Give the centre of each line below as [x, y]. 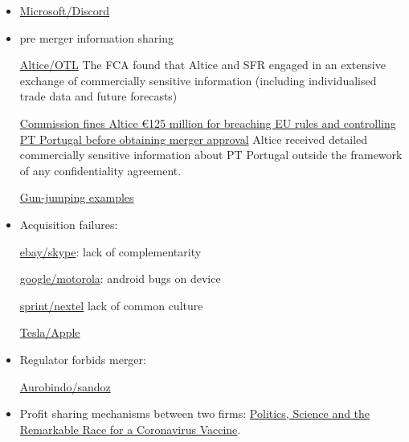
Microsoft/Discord [65, 10]
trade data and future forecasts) [98, 96]
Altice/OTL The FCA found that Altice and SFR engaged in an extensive [202, 65]
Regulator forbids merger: [83, 359]
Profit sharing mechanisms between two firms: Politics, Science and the [195, 413]
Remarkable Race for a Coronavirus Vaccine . [130, 429]
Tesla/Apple [50, 332]
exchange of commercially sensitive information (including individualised [198, 80]
